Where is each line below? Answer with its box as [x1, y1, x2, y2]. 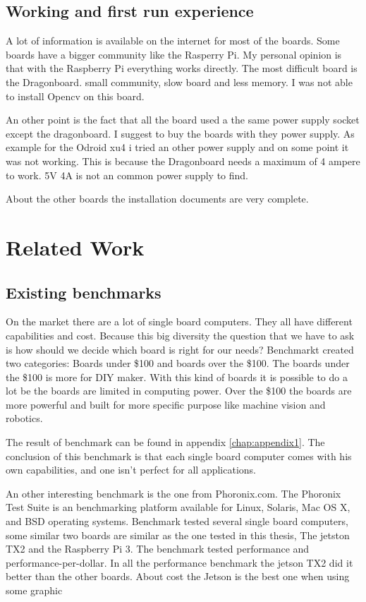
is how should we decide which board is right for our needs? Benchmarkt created [6, 342, 354, 356]
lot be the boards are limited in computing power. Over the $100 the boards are [6, 383, 352, 398]
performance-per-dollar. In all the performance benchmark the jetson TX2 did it [6, 555, 353, 570]
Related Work [6, 232, 145, 261]
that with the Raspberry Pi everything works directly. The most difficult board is [6, 61, 358, 76]
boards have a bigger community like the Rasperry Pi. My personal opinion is [6, 47, 342, 61]
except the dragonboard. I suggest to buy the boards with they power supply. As [6, 126, 355, 140]
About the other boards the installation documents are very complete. [6, 191, 309, 206]
